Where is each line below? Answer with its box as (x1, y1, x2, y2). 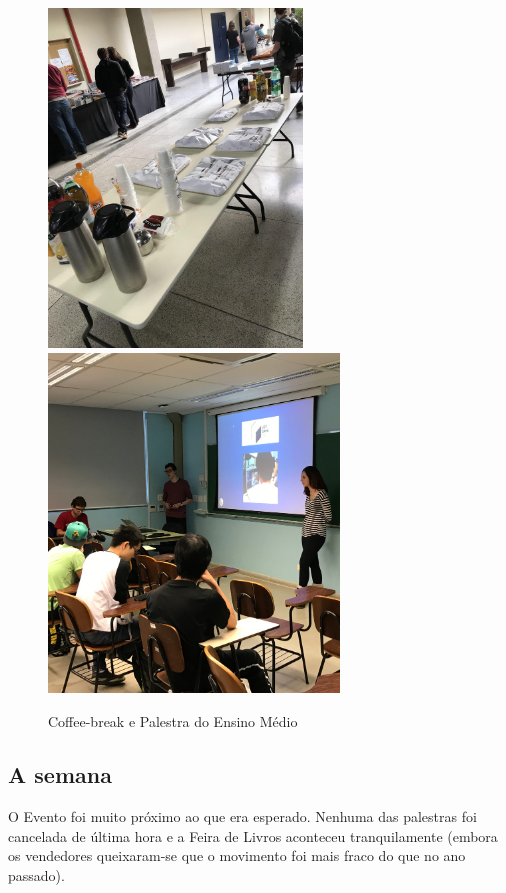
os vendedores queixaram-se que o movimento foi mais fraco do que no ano (8, 845, 466, 866)
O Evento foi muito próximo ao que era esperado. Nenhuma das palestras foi (8, 806, 477, 827)
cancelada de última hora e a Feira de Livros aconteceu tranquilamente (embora (8, 825, 498, 846)
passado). (8, 865, 65, 886)
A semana (8, 759, 112, 790)
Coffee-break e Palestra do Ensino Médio (48, 710, 298, 731)
